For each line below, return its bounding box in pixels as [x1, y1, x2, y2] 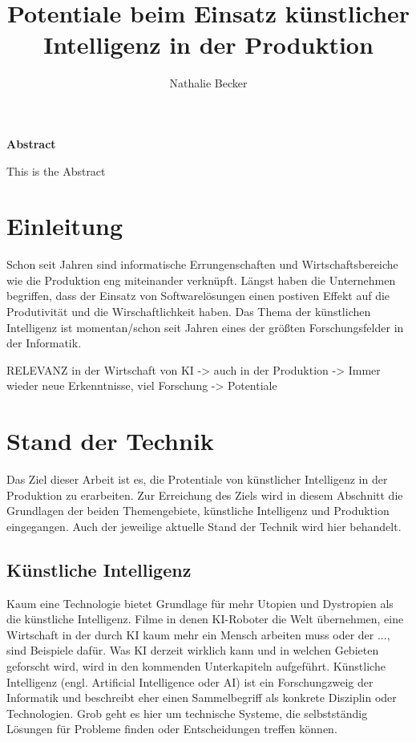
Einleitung [6, 209, 123, 242]
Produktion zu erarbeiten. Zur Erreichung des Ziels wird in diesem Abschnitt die [6, 486, 403, 503]
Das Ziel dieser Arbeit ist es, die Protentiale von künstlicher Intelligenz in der [6, 471, 388, 488]
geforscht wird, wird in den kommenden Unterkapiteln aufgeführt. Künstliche [6, 658, 386, 675]
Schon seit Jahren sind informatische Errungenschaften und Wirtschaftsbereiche [6, 256, 398, 273]
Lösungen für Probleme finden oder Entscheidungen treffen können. [6, 720, 337, 737]
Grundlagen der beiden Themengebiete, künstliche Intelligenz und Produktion [6, 502, 390, 519]
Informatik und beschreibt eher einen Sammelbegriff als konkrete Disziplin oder [6, 689, 397, 706]
